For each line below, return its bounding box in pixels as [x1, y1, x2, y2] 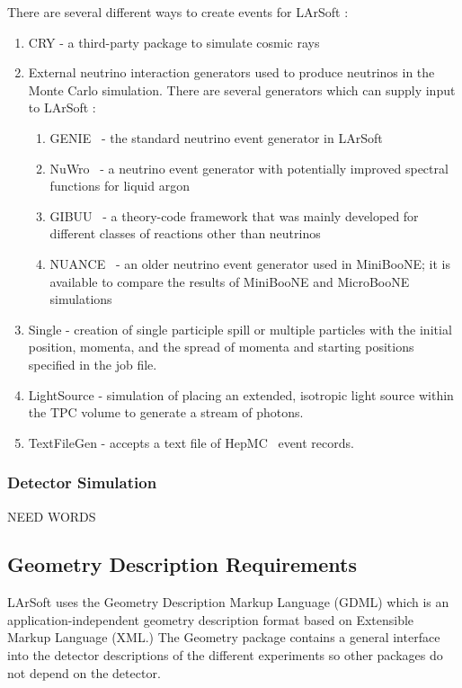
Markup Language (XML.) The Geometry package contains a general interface [7, 628, 440, 647]
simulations [49, 290, 112, 308]
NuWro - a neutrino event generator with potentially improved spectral [49, 158, 449, 177]
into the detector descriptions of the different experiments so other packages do [7, 646, 443, 665]
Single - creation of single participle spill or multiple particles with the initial [28, 319, 452, 338]
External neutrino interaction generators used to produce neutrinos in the [28, 63, 435, 82]
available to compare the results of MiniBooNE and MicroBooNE [49, 272, 410, 290]
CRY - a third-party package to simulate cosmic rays [28, 32, 320, 51]
